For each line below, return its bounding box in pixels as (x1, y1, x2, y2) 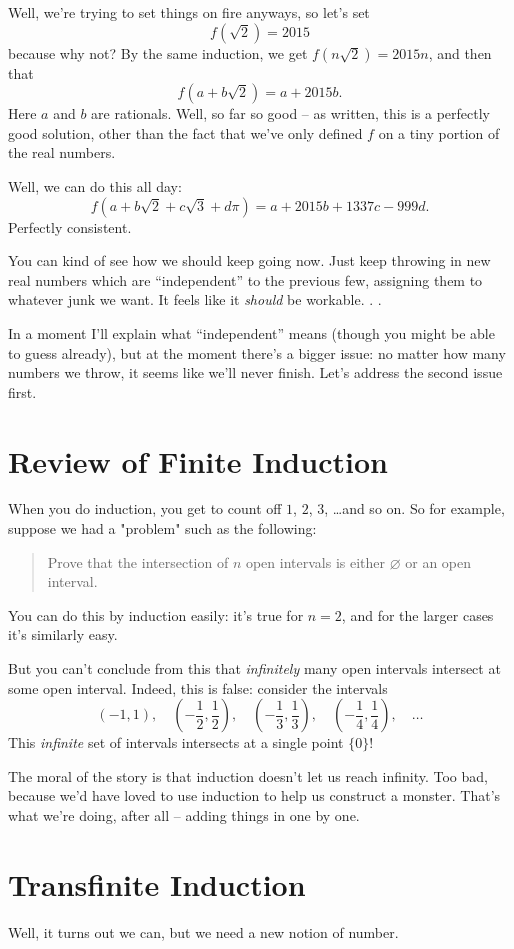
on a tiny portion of (378, 122, 500, 143)
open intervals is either (245, 551, 386, 572)
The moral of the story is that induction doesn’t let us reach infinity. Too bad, (8, 765, 488, 786)
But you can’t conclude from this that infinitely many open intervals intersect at (8, 658, 501, 678)
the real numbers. (8, 142, 116, 163)
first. (8, 381, 37, 402)
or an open (405, 551, 472, 572)
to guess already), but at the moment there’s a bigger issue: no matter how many (8, 342, 506, 363)
